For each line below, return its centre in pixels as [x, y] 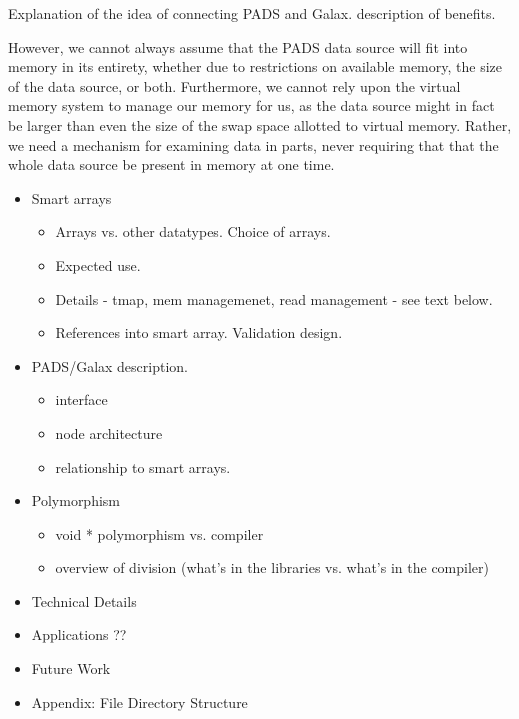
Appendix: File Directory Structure [139, 701]
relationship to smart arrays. [143, 466]
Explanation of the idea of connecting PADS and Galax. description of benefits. [252, 13]
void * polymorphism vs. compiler [159, 533]
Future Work [71, 668]
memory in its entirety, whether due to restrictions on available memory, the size [255, 66]
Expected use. [98, 264]
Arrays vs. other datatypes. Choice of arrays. [193, 231]
